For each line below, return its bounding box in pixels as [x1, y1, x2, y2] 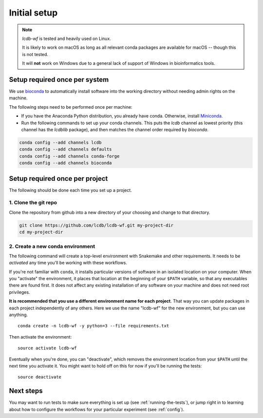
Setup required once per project [9, 174, 108, 183]
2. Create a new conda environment [9, 243, 95, 249]
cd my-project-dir [19, 229, 63, 235]
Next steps [9, 387, 43, 395]
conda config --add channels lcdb [19, 139, 102, 145]
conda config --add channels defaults [19, 147, 112, 152]
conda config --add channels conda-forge [19, 153, 120, 159]
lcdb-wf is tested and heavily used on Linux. [22, 36, 112, 41]
